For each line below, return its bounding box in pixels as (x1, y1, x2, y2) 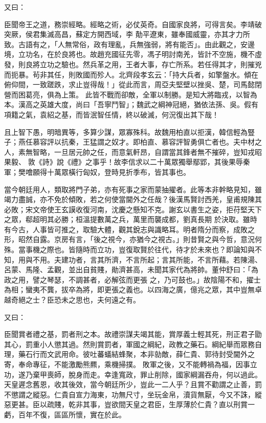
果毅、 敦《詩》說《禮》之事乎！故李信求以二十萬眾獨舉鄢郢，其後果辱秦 (4, 156, 250, 167)
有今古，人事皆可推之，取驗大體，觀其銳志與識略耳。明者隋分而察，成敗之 (4, 224, 255, 234)
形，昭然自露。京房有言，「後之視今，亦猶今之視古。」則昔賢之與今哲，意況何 (4, 234, 262, 245)
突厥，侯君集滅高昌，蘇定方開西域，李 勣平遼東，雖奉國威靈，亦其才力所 (4, 29, 250, 39)
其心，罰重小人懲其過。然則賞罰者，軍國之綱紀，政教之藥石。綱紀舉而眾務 (4, 338, 255, 349)
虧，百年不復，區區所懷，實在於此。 (4, 409, 126, 419)
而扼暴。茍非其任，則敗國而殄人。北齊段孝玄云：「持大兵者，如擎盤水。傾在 (4, 69, 258, 79)
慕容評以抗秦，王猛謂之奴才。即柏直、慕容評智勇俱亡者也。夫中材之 (32, 136, 262, 147)
